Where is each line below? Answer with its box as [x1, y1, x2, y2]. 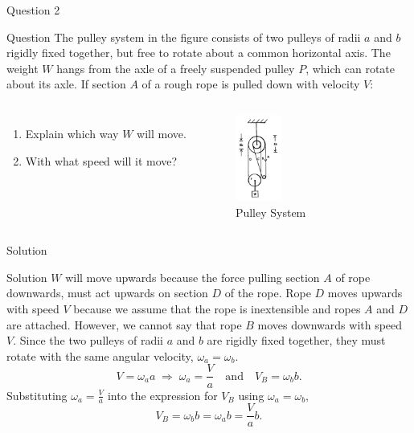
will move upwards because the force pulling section [65, 268, 320, 285]
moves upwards [327, 284, 403, 301]
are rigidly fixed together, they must [207, 332, 386, 349]
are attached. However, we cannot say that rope [6, 316, 242, 333]
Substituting [6, 386, 68, 403]
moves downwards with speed [257, 316, 403, 333]
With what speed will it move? [25, 152, 178, 169]
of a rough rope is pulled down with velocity [141, 76, 360, 92]
